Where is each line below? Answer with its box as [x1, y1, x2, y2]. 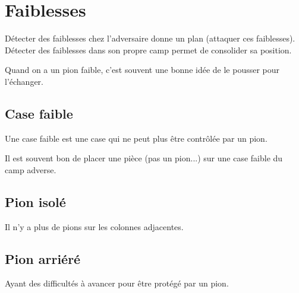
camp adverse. [5, 163, 56, 176]
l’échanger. [5, 75, 43, 87]
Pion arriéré [5, 249, 81, 267]
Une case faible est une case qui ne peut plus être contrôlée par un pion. [5, 132, 267, 144]
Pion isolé [5, 192, 66, 211]
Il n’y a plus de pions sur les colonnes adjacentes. [5, 220, 184, 233]
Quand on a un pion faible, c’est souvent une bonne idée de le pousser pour [5, 63, 280, 76]
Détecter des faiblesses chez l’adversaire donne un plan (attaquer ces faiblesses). [5, 32, 295, 44]
